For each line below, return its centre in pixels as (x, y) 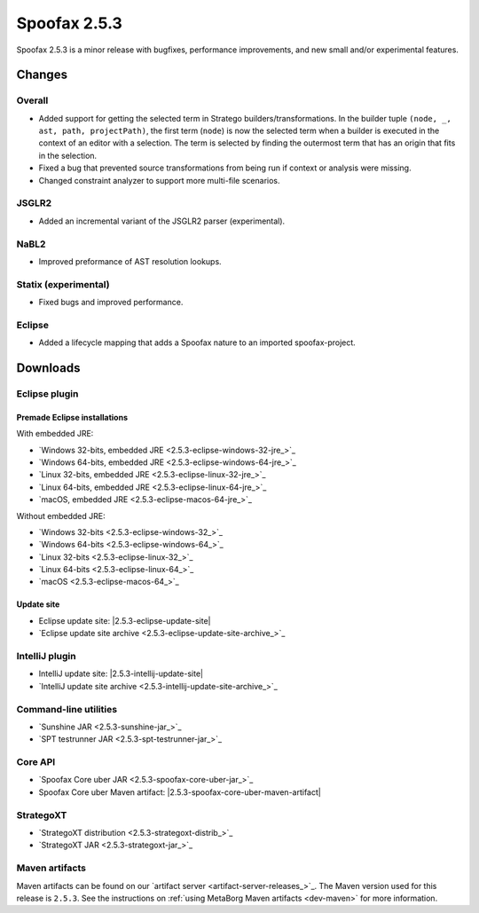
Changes (42, 75)
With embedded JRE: (55, 434)
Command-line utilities (67, 709)
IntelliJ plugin (46, 657)
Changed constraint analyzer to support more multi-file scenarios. (159, 180)
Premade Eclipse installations (72, 417)
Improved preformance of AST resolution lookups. (130, 261)
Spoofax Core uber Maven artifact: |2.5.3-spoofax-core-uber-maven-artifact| (180, 792)
